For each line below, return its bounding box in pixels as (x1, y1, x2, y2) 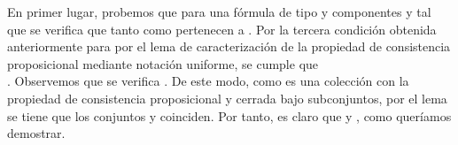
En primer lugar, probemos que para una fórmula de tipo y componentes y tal (7, 3, 431, 20)
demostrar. (7, 124, 66, 142)
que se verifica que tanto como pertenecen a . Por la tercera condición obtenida (7, 19, 437, 38)
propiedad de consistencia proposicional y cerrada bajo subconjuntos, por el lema (7, 88, 447, 107)
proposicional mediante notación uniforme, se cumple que (7, 54, 319, 72)
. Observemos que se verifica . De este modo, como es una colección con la (7, 72, 409, 90)
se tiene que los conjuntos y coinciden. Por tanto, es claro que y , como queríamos (7, 106, 452, 125)
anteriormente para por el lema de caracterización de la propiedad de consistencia (7, 37, 451, 56)
